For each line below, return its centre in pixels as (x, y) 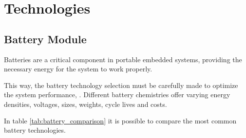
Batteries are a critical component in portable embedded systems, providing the (123, 59)
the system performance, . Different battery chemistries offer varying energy (117, 95)
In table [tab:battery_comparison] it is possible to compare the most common (120, 120)
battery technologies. (35, 130)
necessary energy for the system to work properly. (78, 69)
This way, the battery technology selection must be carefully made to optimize (121, 85)
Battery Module (45, 39)
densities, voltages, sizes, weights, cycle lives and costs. (85, 104)
